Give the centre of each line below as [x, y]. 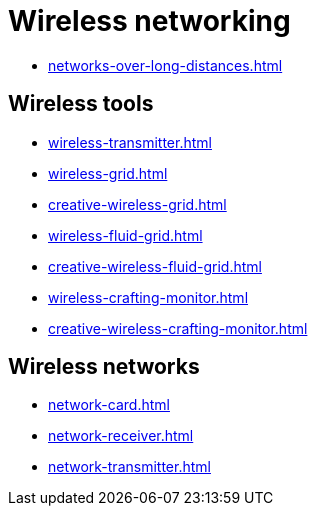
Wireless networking [149, 21]
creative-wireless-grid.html [137, 204]
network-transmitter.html [129, 467]
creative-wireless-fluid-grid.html [155, 266]
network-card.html [109, 405]
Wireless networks [104, 367]
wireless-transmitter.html [130, 142]
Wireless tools [81, 104]
